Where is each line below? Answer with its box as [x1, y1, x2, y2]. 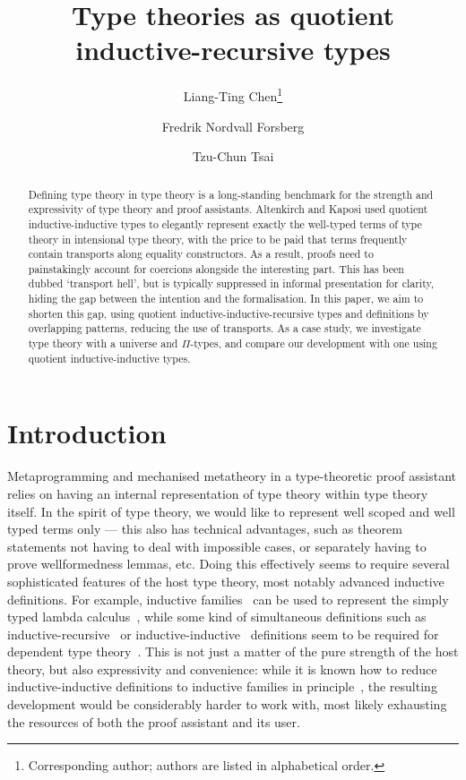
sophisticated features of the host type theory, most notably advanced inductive [7, 571, 444, 590]
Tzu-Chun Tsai [192, 147, 274, 166]
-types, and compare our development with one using [190, 336, 437, 351]
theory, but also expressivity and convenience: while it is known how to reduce [7, 659, 437, 678]
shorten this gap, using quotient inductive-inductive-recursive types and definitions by [28, 305, 429, 321]
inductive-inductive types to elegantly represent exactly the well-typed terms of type [28, 216, 422, 231]
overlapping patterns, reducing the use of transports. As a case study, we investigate [28, 321, 421, 336]
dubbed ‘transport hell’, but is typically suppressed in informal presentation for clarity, [28, 276, 435, 291]
